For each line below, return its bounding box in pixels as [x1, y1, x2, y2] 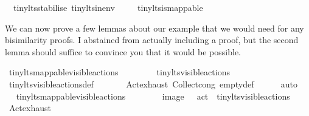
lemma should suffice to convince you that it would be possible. [5, 45, 241, 58]
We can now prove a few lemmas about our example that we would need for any [5, 21, 304, 34]
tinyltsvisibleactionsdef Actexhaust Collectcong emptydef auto [9, 77, 297, 90]
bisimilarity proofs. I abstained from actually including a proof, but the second [5, 33, 299, 46]
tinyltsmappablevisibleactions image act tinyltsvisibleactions [16, 89, 290, 102]
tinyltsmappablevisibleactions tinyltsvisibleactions [9, 66, 230, 78]
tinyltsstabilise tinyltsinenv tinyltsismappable [13, 1, 203, 13]
